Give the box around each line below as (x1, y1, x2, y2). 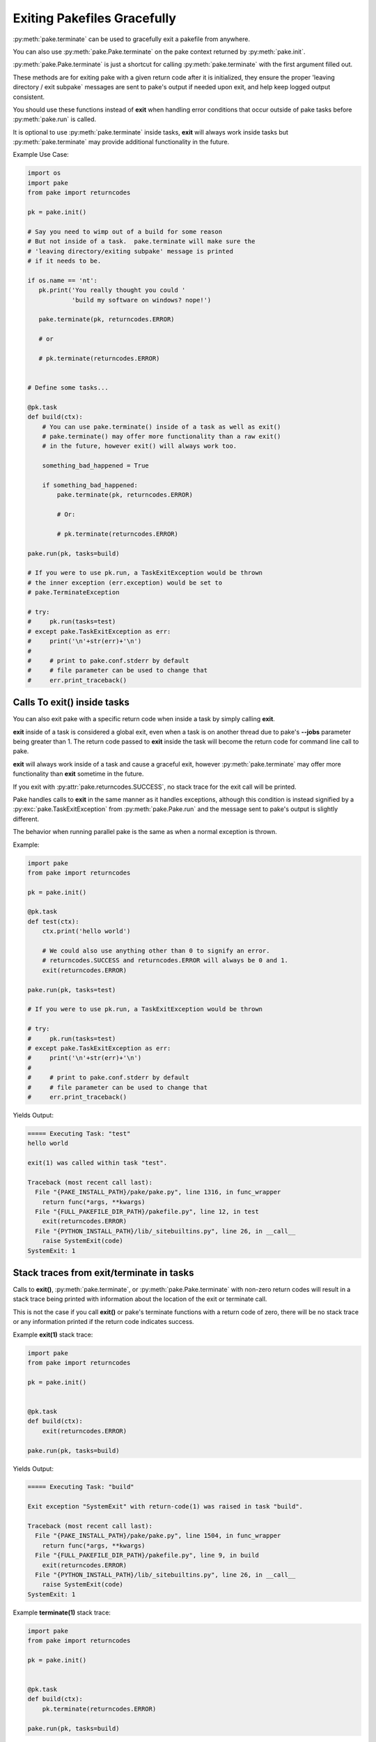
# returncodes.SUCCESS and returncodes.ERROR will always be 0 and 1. (42, 957, 289, 964)
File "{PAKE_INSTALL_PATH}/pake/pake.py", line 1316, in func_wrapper (35, 1188, 281, 1196)
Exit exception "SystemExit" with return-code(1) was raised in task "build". (27, 1502, 303, 1511)
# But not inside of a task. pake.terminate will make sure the (27, 238, 256, 245)
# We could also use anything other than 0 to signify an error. (42, 947, 270, 955)
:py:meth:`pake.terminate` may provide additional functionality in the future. (13, 138, 230, 146)
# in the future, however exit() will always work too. (42, 442, 237, 450)
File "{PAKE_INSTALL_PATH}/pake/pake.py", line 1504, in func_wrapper (35, 1532, 281, 1540)
